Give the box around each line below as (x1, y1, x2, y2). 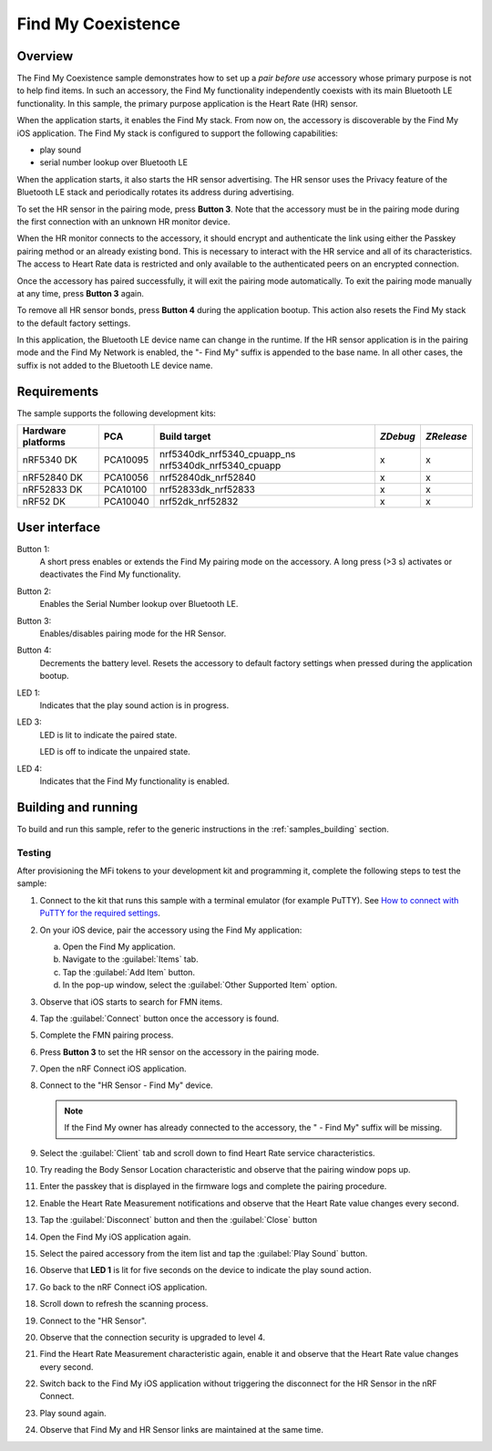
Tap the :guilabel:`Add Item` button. (62, 966, 196, 977)
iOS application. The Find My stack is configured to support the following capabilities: (16, 128, 339, 139)
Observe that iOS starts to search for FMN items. (39, 996, 223, 1007)
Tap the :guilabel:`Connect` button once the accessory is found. (39, 1013, 280, 1024)
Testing (16, 846, 52, 859)
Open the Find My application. (62, 941, 177, 952)
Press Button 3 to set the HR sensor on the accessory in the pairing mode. (39, 1046, 319, 1058)
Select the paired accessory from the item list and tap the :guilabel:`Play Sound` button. (39, 1247, 368, 1258)
